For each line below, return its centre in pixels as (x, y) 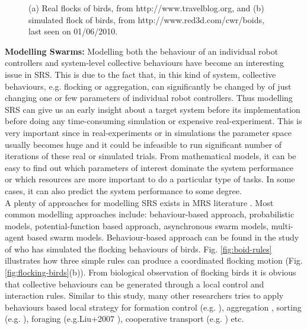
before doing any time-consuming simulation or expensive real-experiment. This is (153, 121)
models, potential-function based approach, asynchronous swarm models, (137, 225)
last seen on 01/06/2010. (73, 31)
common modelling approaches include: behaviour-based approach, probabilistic (150, 214)
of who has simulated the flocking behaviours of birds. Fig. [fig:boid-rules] (138, 249)
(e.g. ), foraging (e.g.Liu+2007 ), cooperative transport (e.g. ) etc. (124, 319)
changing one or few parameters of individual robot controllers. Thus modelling (149, 98)
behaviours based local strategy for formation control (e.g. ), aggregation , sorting (153, 307)
